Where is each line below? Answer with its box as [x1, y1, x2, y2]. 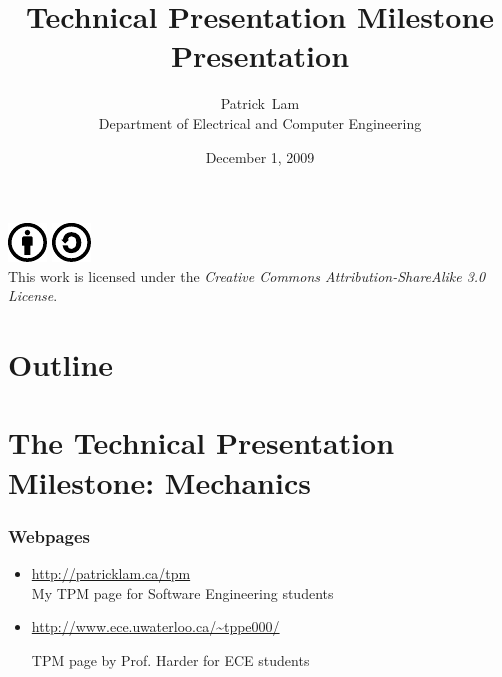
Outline [8, 344, 114, 385]
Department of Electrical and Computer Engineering [98, 112, 422, 133]
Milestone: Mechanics [8, 461, 311, 502]
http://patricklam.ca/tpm [31, 563, 191, 584]
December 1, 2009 [205, 146, 315, 167]
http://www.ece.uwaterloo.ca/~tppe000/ [31, 616, 280, 637]
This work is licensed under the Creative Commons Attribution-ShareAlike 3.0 [8, 265, 486, 286]
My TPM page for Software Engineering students [31, 582, 334, 603]
